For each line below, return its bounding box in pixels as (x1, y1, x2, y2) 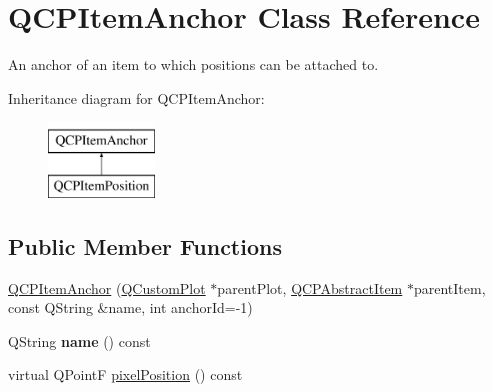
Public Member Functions (8, 230, 282, 261)
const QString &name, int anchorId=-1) (8, 297, 253, 318)
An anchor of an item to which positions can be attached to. (8, 54, 379, 75)
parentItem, (413, 277, 486, 298)
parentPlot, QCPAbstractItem (217, 277, 403, 298)
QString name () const (8, 330, 151, 351)
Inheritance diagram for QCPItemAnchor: (8, 87, 265, 108)
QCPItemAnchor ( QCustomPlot (8, 277, 206, 298)
